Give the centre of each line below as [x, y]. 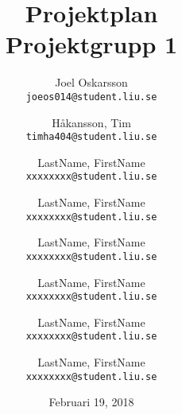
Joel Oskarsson [91, 82]
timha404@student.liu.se [91, 137]
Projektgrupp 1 [91, 44]
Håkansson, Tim [91, 122]
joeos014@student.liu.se [91, 97]
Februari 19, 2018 [91, 402]
